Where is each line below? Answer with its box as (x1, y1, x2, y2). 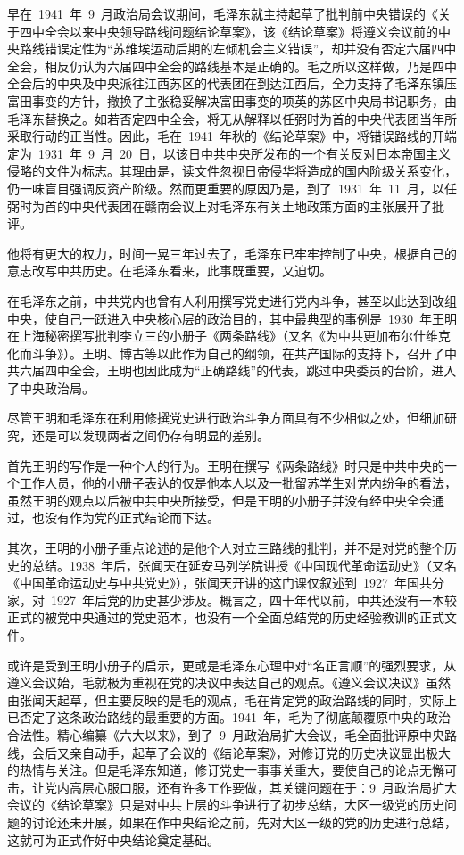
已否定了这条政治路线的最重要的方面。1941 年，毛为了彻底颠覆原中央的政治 (7, 708, 451, 727)
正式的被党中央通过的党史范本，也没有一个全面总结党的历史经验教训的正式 (7, 608, 444, 627)
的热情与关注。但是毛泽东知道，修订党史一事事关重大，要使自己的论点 (7, 760, 419, 779)
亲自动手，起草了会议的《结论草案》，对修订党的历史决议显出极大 (69, 743, 451, 761)
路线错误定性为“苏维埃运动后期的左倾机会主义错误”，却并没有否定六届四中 (19, 39, 457, 58)
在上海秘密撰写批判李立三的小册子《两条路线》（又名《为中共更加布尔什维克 (7, 326, 451, 345)
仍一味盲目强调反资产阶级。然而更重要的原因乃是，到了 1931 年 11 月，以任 (7, 178, 457, 197)
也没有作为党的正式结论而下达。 (31, 508, 220, 527)
